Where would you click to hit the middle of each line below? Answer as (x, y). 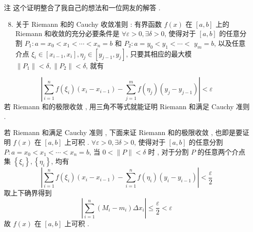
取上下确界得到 (28, 193)
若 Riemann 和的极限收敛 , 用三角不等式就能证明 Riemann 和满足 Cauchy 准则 (127, 106)
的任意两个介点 (222, 151)
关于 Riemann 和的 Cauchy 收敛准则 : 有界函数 (88, 24)
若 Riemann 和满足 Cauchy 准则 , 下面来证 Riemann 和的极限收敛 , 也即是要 (123, 132)
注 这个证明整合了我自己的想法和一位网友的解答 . (82, 7)
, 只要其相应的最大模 (159, 53)
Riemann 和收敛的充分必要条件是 (68, 33)
